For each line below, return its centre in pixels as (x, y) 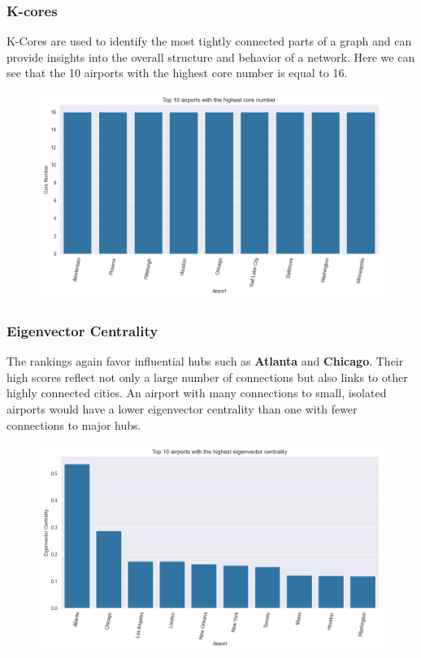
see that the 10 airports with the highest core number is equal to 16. (177, 73)
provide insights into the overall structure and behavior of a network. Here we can (211, 56)
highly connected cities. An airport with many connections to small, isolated (197, 393)
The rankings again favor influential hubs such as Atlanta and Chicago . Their (205, 361)
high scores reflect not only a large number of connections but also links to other (207, 377)
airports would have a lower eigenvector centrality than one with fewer (182, 408)
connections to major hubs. (74, 424)
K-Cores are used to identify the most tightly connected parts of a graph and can (209, 41)
